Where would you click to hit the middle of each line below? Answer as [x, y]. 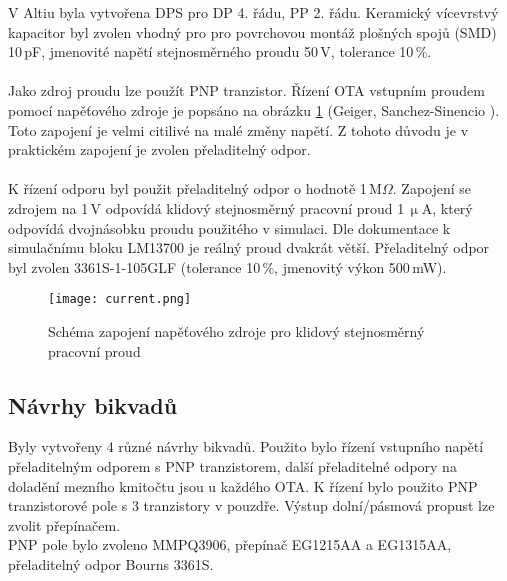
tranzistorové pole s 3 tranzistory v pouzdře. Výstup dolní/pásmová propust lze [251, 505]
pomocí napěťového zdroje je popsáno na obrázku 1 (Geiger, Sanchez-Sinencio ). [254, 109]
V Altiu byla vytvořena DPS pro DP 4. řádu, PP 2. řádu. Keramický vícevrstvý [253, 12]
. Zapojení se [432, 188]
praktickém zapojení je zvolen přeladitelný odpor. [159, 149]
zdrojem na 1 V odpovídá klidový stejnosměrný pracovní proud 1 [206, 207]
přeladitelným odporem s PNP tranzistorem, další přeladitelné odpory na [232, 465]
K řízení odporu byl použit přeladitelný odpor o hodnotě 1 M [195, 188]
